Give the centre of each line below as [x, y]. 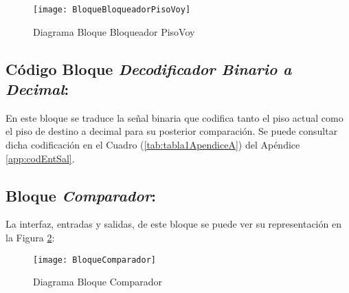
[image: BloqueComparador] [94, 260]
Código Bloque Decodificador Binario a [149, 68]
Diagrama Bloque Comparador [98, 282]
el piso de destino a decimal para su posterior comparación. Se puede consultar [172, 131]
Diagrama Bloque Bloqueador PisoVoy [114, 31]
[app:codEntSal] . [40, 158]
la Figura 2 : [30, 238]
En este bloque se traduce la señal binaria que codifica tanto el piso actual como [174, 117]
